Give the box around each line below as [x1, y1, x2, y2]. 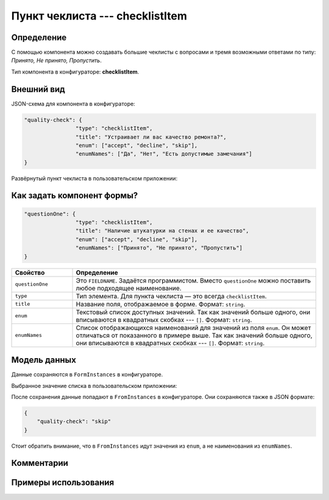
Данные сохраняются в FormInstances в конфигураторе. [11, 371, 163, 378]
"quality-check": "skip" [37, 418, 111, 425]
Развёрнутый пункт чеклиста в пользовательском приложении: [11, 174, 178, 182]
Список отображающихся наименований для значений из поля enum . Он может [76, 323, 311, 332]
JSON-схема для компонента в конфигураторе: [11, 100, 135, 107]
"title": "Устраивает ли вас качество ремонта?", [75, 133, 227, 140]
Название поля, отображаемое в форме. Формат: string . [76, 300, 246, 308]
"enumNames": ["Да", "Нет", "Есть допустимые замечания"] [75, 150, 253, 158]
